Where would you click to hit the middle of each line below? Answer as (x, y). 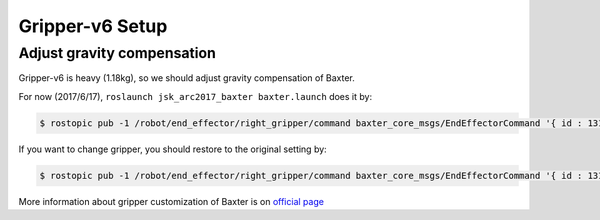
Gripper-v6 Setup (93, 26)
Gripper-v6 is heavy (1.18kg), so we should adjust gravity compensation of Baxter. (186, 78)
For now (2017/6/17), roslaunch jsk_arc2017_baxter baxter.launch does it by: (195, 96)
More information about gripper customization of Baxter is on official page (171, 201)
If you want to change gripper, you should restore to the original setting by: (172, 149)
